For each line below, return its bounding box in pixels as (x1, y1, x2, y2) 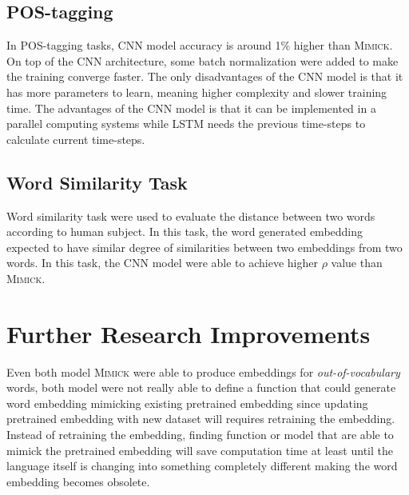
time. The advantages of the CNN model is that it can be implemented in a (6, 99, 376, 116)
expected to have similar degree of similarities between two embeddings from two (6, 238, 403, 255)
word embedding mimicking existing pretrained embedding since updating (6, 394, 368, 411)
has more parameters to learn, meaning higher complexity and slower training (6, 83, 387, 100)
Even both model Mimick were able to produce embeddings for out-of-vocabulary (6, 363, 400, 380)
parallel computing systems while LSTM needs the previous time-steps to (6, 115, 366, 132)
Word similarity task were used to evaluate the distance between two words (6, 207, 375, 224)
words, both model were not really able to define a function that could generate (6, 379, 396, 396)
